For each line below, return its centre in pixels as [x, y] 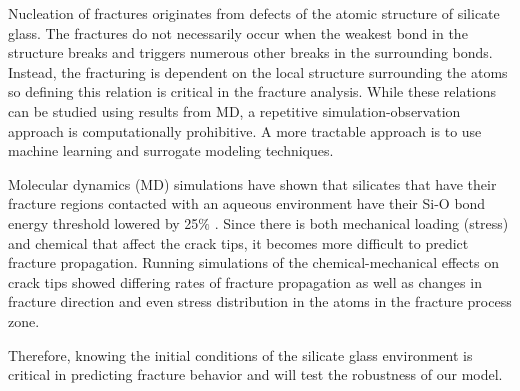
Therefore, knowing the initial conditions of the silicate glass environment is [240, 354]
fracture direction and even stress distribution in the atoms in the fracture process [260, 301]
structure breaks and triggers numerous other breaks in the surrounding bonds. [250, 52]
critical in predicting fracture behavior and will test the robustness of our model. [255, 374]
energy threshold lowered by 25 [103, 222]
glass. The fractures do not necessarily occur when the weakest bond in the [238, 32]
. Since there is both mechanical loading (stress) [361, 222]
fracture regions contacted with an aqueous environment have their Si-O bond [247, 203]
